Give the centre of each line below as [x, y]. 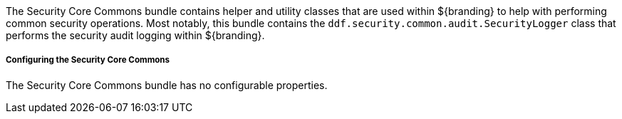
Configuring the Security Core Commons [88, 60]
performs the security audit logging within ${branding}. [135, 35]
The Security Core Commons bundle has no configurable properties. [167, 85]
